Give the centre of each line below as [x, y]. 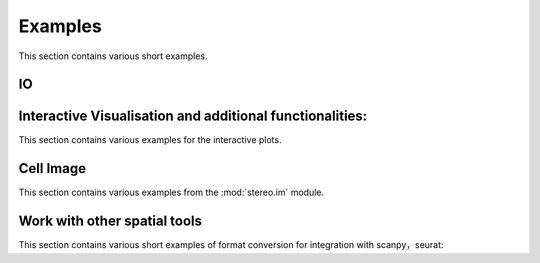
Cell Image [52, 168]
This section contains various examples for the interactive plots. [150, 140]
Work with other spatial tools [110, 221]
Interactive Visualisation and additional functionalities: [193, 116]
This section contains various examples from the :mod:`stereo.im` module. [171, 192]
